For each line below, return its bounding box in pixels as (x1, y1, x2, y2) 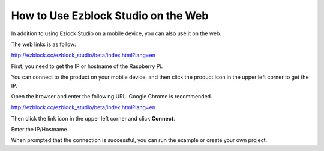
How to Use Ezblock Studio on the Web (11, 9, 209, 22)
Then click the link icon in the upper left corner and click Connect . (11, 115, 175, 122)
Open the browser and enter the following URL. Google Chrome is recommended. (11, 93, 212, 100)
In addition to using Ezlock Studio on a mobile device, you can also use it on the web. (11, 30, 222, 37)
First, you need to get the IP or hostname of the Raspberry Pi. (11, 63, 163, 70)
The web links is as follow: (11, 41, 76, 48)
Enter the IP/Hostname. (11, 126, 69, 133)
